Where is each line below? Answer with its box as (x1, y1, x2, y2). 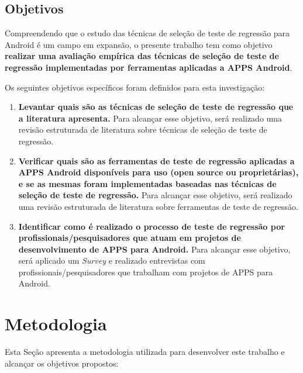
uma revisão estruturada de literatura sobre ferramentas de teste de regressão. (18, 200, 298, 212)
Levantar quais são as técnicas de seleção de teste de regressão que (18, 101, 294, 113)
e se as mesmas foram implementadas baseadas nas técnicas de (18, 177, 277, 189)
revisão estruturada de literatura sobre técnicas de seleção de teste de (18, 123, 267, 136)
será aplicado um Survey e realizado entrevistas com (18, 254, 205, 267)
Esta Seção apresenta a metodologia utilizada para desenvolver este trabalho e (5, 346, 285, 358)
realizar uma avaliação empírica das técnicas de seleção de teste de (5, 50, 279, 62)
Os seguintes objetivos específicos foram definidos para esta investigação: (5, 81, 265, 93)
